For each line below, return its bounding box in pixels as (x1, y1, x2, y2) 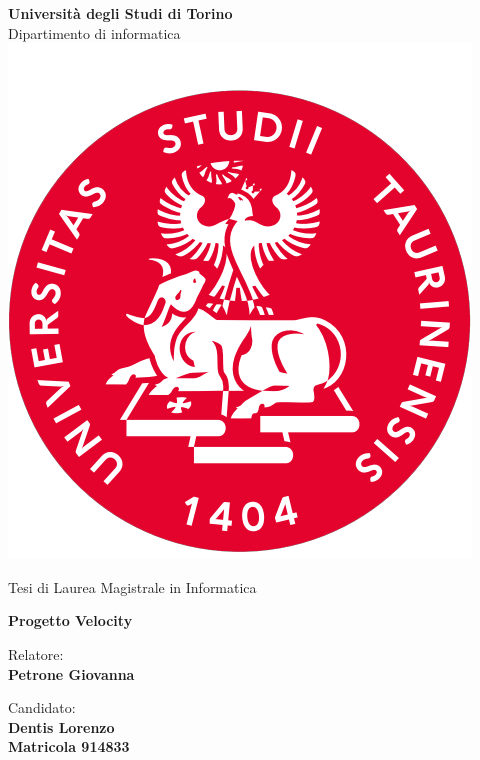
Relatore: (8, 643, 64, 664)
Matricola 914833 (8, 736, 130, 757)
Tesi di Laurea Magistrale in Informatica (8, 576, 257, 597)
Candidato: (8, 697, 76, 718)
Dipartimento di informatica (8, 22, 181, 43)
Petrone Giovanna (8, 663, 135, 684)
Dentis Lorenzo (8, 716, 115, 737)
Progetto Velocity (8, 610, 133, 631)
